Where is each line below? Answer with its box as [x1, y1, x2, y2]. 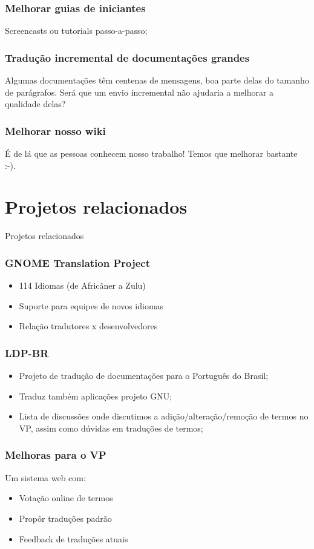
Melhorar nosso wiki [5, 123, 106, 138]
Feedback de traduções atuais [19, 532, 128, 545]
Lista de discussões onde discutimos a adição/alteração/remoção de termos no [19, 410, 309, 422]
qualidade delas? [5, 97, 66, 110]
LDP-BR [5, 345, 49, 360]
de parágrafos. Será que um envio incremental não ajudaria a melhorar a [5, 85, 274, 98]
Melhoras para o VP [5, 447, 106, 462]
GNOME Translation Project [5, 255, 151, 270]
